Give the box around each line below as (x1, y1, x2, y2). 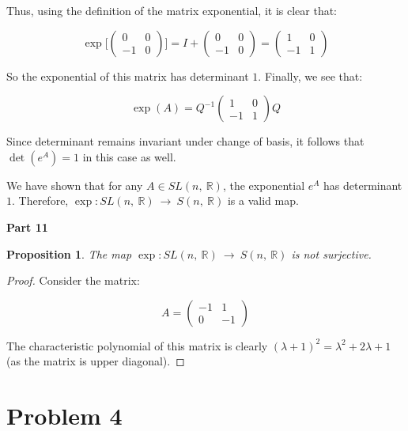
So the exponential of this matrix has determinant (6, 67, 249, 84)
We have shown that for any (6, 176, 143, 193)
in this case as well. (82, 148, 176, 164)
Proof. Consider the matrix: (6, 272, 140, 289)
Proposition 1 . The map (6, 245, 132, 262)
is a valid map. (227, 192, 299, 209)
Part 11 (6, 218, 48, 235)
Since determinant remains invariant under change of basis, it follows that (6, 133, 365, 149)
